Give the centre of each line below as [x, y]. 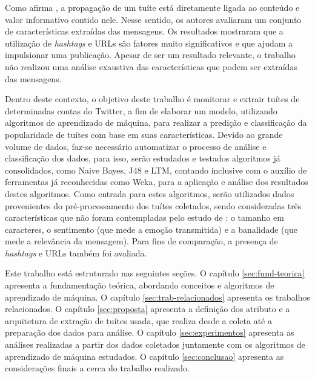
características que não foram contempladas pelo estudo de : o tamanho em [144, 217]
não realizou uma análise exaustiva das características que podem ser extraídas [151, 66]
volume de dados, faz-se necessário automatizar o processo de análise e [136, 146]
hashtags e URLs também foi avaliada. [76, 253]
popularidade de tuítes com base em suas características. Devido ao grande [144, 134]
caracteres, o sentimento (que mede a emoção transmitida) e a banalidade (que [151, 229]
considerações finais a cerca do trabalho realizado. [97, 368]
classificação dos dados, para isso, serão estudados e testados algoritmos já [143, 158]
